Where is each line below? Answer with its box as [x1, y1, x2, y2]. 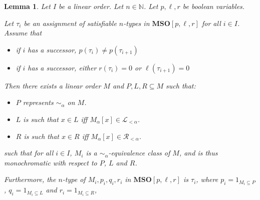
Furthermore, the [4, 174, 56, 184]
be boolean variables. [182, 1, 245, 11]
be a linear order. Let [59, 1, 124, 11]
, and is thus [179, 147, 218, 158]
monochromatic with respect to [4, 157, 97, 167]
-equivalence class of [108, 147, 170, 158]
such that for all [4, 147, 54, 158]
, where [196, 174, 218, 184]
